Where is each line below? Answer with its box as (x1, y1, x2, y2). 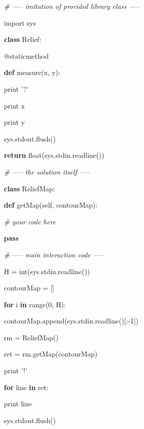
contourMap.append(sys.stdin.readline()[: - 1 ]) (4, 316, 139, 326)
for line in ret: (4, 382, 48, 392)
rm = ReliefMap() (4, 332, 59, 342)
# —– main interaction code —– (4, 249, 104, 259)
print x (4, 100, 25, 110)
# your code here (4, 216, 56, 226)
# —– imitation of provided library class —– (4, 1, 140, 11)
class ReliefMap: (4, 183, 55, 193)
